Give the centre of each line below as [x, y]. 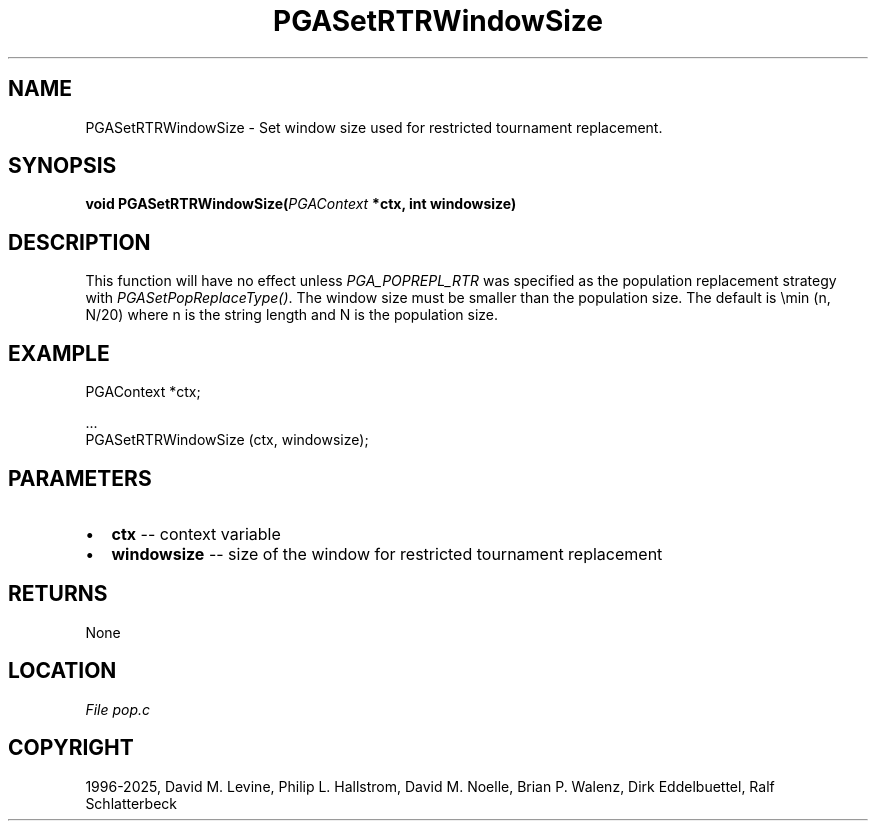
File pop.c [118, 709]
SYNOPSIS [62, 166]
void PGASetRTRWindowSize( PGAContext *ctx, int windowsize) [301, 204]
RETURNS [58, 594]
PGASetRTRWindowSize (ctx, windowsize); [227, 440]
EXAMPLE [59, 353]
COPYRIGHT [71, 748]
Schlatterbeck [131, 803]
